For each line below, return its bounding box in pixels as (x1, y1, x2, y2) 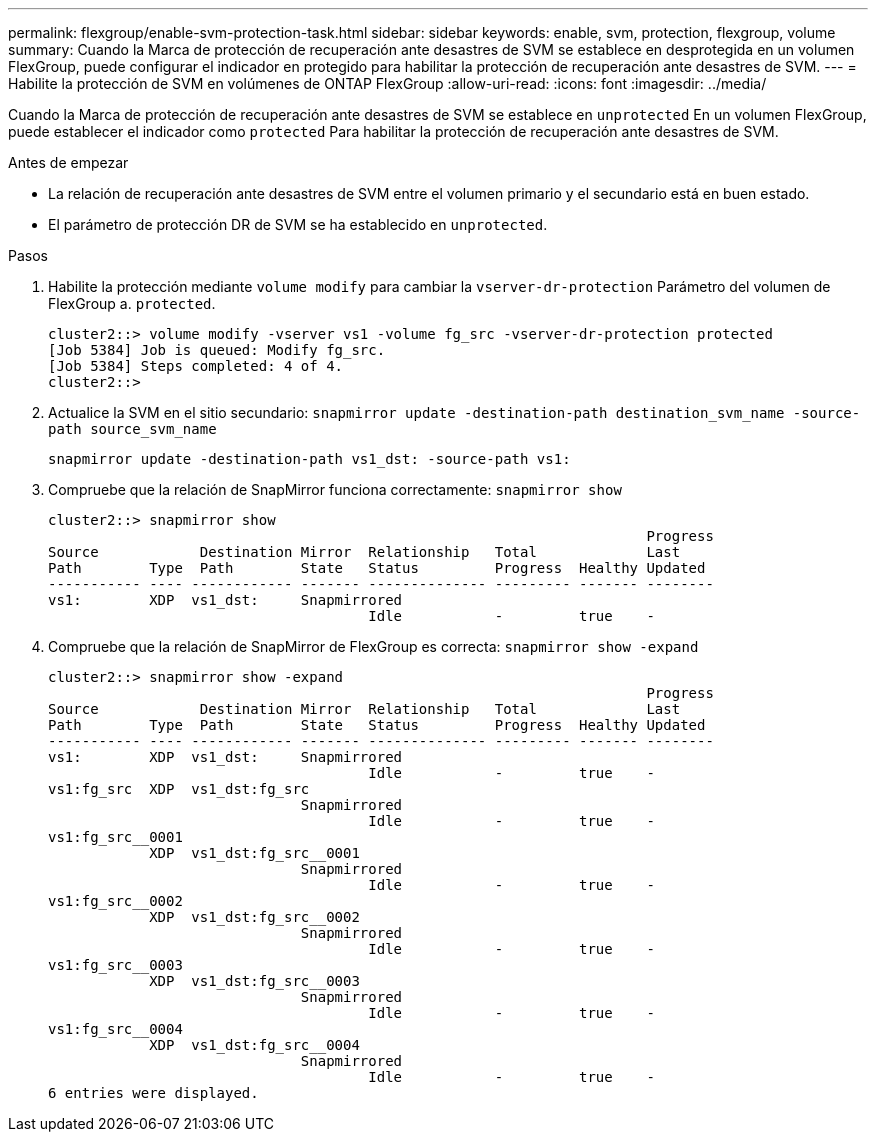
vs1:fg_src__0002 (48, 893, 183, 909)
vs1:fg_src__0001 (48, 829, 183, 845)
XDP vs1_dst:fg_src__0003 (149, 973, 360, 989)
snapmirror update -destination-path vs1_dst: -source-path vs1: (48, 451, 571, 467)
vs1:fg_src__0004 (48, 1021, 183, 1037)
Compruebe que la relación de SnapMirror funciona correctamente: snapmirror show (48, 481, 622, 498)
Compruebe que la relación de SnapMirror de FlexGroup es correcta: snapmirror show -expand (48, 638, 699, 655)
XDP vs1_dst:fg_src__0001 (149, 845, 360, 861)
